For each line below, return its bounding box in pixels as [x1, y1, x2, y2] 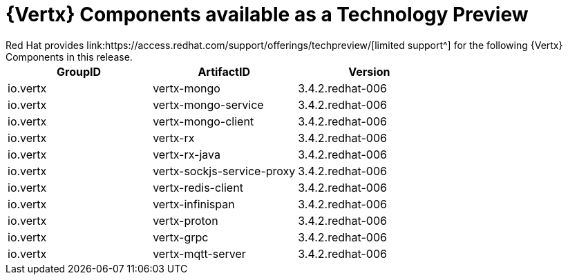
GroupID [57, 64, 102, 79]
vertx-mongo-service [153, 97, 264, 112]
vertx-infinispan [153, 197, 235, 211]
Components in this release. [6, 50, 133, 63]
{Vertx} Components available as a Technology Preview [6, 3, 529, 26]
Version [348, 64, 390, 79]
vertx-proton [153, 213, 218, 228]
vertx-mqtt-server [153, 246, 246, 261]
